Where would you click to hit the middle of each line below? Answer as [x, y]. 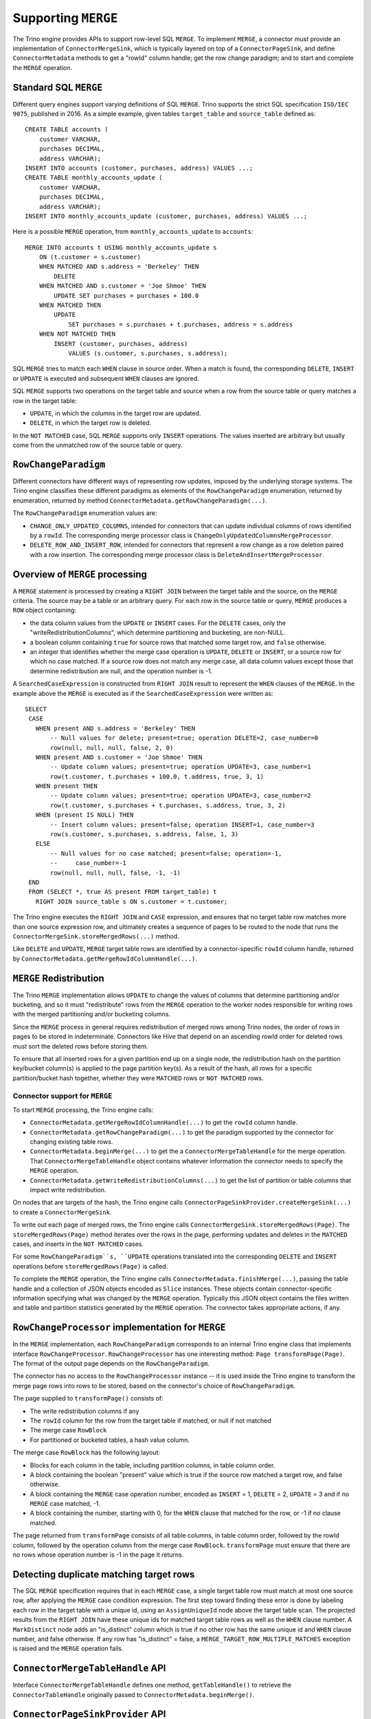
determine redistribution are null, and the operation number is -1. [121, 671]
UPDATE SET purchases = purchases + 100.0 [126, 295]
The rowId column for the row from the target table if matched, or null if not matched [150, 1421]
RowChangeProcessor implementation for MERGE [119, 1327]
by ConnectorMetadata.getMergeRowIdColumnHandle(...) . [105, 959]
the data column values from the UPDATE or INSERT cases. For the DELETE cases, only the [158, 623]
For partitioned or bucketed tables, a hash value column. [110, 1440]
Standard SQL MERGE [58, 87]
